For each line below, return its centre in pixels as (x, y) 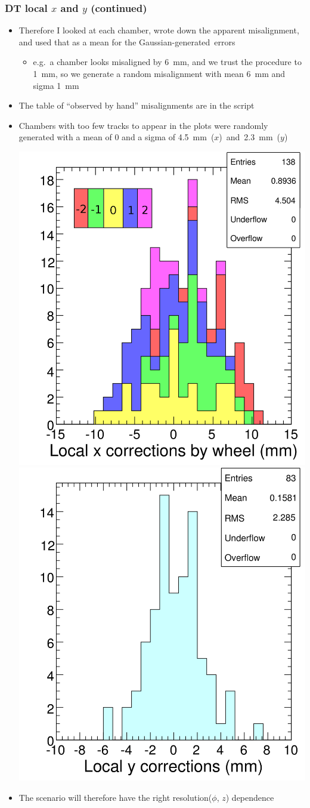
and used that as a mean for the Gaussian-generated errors (127, 41)
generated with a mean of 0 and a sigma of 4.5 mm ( (117, 137)
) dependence (250, 797)
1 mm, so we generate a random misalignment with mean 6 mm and (159, 73)
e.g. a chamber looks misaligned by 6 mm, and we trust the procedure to (167, 62)
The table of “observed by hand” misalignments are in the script (137, 105)
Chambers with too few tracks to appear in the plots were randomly (143, 125)
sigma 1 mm (56, 85)
